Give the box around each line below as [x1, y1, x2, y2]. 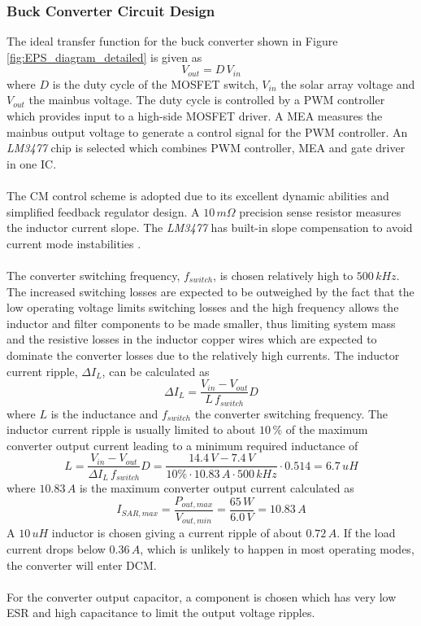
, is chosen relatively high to [213, 266, 354, 283]
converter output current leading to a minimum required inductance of [7, 436, 358, 453]
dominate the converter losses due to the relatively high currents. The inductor [7, 346, 400, 363]
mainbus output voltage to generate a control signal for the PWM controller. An [7, 123, 408, 140]
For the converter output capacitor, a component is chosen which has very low [7, 588, 397, 605]
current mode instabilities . [7, 234, 141, 252]
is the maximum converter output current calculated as [79, 479, 354, 496]
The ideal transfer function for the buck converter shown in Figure [7, 33, 338, 50]
